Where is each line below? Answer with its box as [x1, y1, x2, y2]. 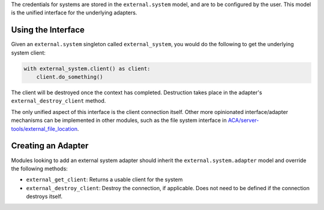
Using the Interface [11, 25, 85, 35]
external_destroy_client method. [11, 97, 106, 104]
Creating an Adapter [11, 141, 89, 151]
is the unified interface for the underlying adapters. [11, 9, 137, 16]
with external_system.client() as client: [23, 65, 151, 72]
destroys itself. [26, 193, 63, 200]
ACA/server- [228, 117, 259, 124]
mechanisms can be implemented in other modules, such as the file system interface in [11, 117, 227, 124]
